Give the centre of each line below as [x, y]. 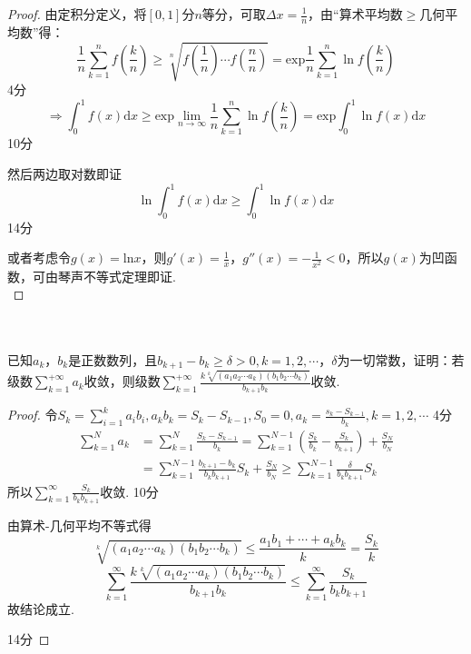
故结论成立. [41, 608]
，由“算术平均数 [355, 14]
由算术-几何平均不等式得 [79, 525]
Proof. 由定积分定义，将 [77, 14]
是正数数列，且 [113, 359]
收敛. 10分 [129, 491]
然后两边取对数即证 [64, 173]
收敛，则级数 [122, 381]
